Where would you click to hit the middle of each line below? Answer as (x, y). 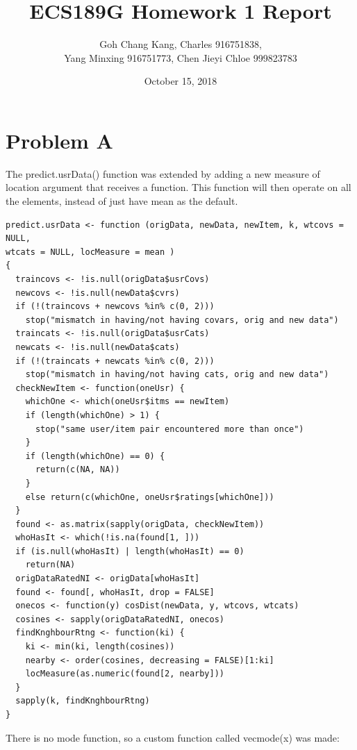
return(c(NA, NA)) (77, 470)
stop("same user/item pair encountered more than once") (169, 429)
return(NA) (50, 565)
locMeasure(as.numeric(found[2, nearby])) (125, 674)
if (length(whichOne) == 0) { (95, 456)
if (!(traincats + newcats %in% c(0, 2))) (115, 361)
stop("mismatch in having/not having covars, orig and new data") (182, 320)
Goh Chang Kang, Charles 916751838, (181, 44)
